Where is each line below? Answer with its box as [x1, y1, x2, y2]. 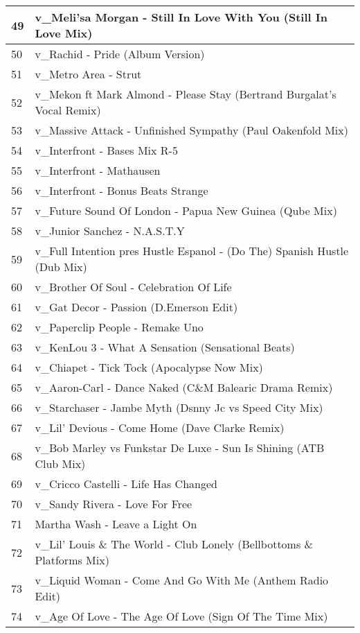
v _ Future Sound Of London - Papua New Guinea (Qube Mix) [35, 202, 337, 218]
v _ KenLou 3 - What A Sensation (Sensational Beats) [35, 339, 295, 355]
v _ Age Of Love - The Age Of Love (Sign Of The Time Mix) [35, 608, 328, 624]
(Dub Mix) [35, 259, 87, 275]
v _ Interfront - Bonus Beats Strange [35, 182, 208, 198]
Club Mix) [35, 456, 86, 471]
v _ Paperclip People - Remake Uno [35, 319, 204, 335]
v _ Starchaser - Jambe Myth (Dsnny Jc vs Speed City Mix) [35, 399, 323, 415]
